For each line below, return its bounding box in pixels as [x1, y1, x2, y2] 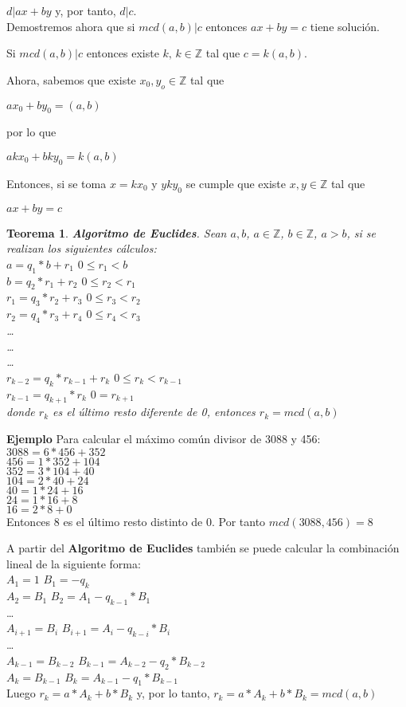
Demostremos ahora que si [6, 18, 135, 34]
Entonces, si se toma [6, 175, 107, 191]
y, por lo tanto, [136, 685, 210, 701]
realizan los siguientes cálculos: [6, 240, 157, 257]
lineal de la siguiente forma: [6, 555, 141, 571]
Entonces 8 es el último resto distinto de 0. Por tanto [6, 513, 266, 529]
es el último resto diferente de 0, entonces [53, 403, 256, 420]
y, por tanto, [55, 2, 116, 18]
